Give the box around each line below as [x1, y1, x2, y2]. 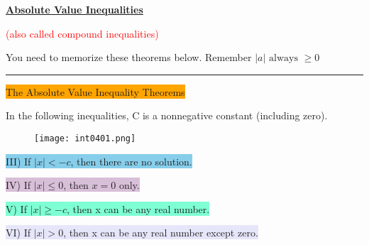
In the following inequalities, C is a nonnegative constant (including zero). [6, 108, 328, 123]
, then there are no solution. [70, 153, 192, 168]
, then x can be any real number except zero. [63, 225, 258, 240]
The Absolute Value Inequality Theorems [6, 84, 185, 99]
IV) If [6, 178, 31, 192]
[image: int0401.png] [34, 133, 136, 143]
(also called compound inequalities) [6, 26, 159, 40]
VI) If [6, 225, 31, 240]
